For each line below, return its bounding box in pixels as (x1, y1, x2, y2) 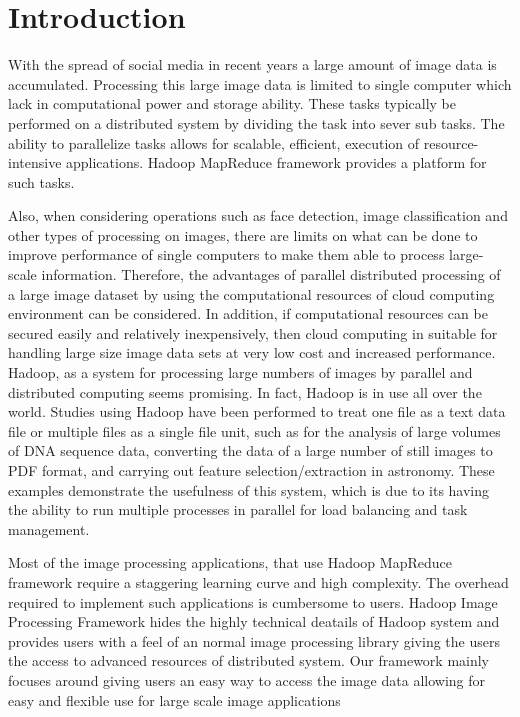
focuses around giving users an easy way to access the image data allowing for (8, 669, 485, 690)
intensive (8, 152, 62, 173)
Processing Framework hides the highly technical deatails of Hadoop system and (8, 611, 500, 632)
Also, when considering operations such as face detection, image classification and (8, 205, 508, 226)
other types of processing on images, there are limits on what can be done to (8, 224, 478, 245)
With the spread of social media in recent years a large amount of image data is (8, 54, 497, 75)
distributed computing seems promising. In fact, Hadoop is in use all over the (8, 381, 482, 402)
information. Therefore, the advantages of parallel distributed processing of (41, 264, 501, 285)
